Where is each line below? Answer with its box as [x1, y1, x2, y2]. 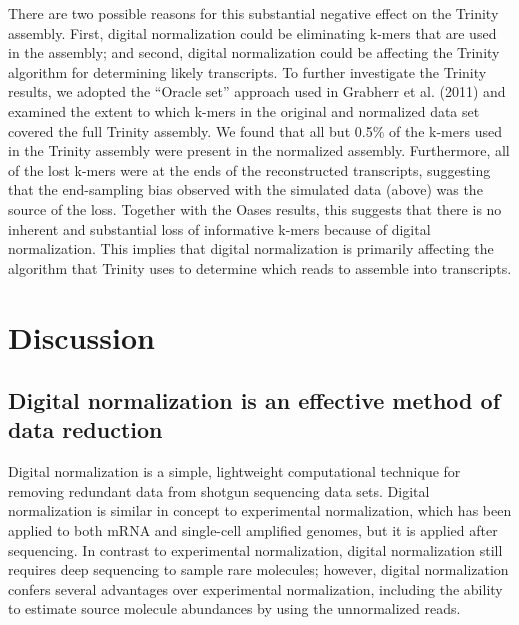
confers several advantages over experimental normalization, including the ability [8, 578, 503, 599]
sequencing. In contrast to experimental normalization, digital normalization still [8, 539, 503, 560]
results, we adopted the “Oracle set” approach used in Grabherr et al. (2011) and [8, 81, 506, 102]
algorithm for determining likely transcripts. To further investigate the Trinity [8, 61, 487, 82]
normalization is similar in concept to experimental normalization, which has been [8, 500, 512, 521]
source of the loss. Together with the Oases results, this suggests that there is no [8, 198, 502, 219]
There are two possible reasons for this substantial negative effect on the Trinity [8, 3, 499, 23]
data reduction [8, 414, 163, 445]
